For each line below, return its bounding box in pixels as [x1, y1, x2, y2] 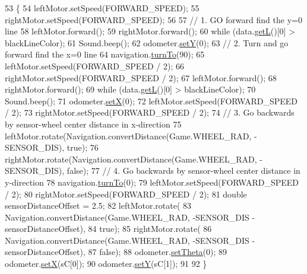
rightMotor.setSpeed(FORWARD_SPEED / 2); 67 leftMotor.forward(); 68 [5, 71, 277, 84]
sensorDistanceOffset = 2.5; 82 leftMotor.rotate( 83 [5, 199, 192, 212]
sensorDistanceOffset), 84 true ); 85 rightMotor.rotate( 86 [5, 222, 212, 235]
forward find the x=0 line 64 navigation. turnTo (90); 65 [5, 48, 205, 60]
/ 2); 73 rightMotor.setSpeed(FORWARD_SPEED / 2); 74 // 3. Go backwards [5, 106, 295, 119]
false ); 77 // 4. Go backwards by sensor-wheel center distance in [67, 164, 300, 177]
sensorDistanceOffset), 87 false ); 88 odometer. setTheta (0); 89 [5, 246, 227, 258]
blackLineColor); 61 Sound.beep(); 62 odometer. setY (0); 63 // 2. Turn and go [5, 36, 289, 49]
